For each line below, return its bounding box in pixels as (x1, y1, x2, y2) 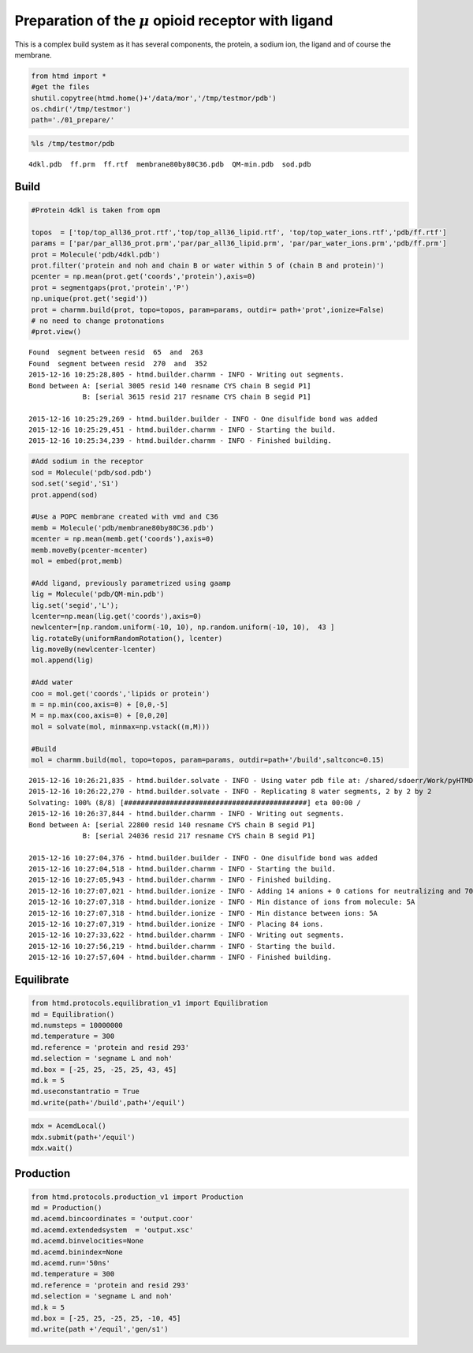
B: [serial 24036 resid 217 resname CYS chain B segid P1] (82, 831, 315, 840)
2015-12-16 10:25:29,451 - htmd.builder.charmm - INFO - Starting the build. (28, 425, 337, 434)
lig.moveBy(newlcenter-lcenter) (31, 645, 157, 654)
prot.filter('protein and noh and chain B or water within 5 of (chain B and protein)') (31, 261, 385, 270)
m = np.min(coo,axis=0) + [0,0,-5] (31, 700, 169, 710)
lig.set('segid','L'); (31, 601, 119, 609)
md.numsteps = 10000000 (31, 1021, 124, 1029)
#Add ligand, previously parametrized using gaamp (31, 579, 232, 587)
